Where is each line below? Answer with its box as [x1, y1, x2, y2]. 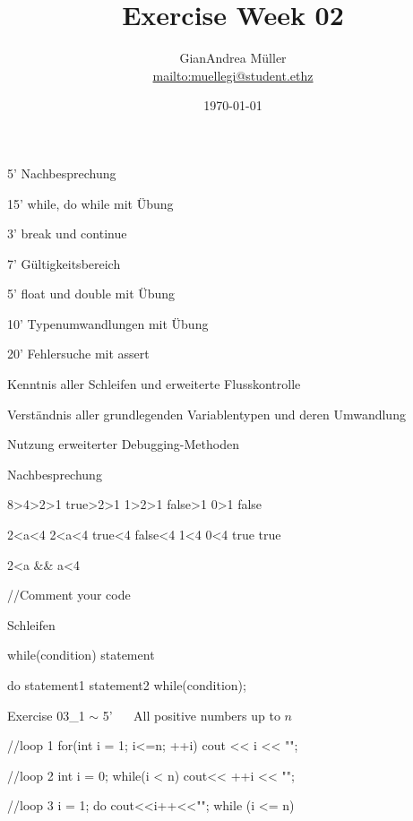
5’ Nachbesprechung [7, 163, 116, 182]
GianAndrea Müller [179, 48, 287, 67]
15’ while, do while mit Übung [7, 194, 174, 212]
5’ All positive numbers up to [102, 705, 280, 724]
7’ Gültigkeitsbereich [7, 254, 121, 272]
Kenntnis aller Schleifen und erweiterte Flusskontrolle [7, 375, 301, 393]
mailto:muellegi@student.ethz [152, 65, 314, 84]
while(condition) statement [7, 645, 155, 664]
